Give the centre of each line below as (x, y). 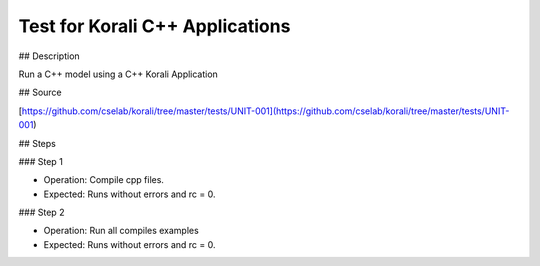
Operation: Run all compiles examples (121, 231)
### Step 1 (41, 161)
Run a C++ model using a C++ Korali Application (118, 74)
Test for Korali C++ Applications (154, 26)
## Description (49, 56)
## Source (40, 92)
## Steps (37, 143)
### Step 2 (41, 212)
